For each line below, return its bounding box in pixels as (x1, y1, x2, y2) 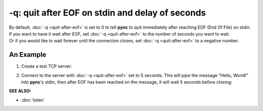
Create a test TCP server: (21, 63, 73, 69)
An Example (9, 51, 46, 59)
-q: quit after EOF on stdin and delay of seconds (9, 7, 206, 18)
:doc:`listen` (21, 97, 45, 103)
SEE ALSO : (9, 88, 32, 94)
